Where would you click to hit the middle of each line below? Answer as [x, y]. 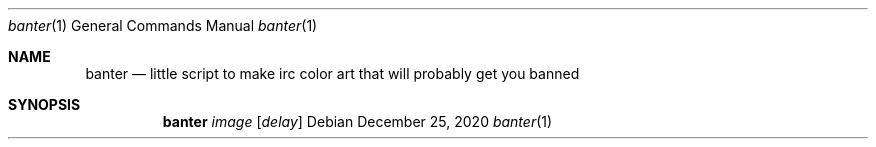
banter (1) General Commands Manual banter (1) [163, 25]
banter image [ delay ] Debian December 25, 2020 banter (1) [357, 121]
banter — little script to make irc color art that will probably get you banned [332, 73]
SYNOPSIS [44, 104]
